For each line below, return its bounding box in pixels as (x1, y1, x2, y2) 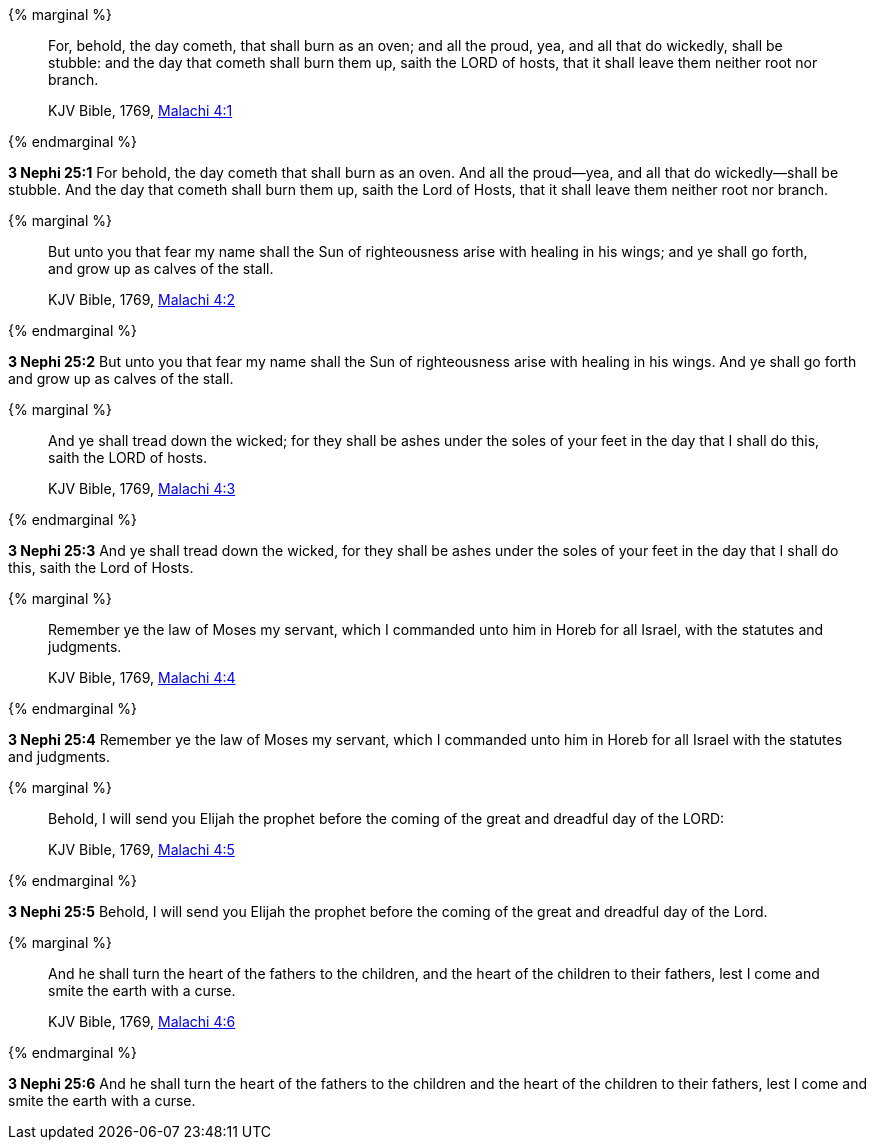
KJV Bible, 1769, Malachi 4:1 (48, 102, 233, 119)
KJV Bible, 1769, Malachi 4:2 (48, 291, 236, 308)
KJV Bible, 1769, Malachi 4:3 (48, 480, 236, 497)
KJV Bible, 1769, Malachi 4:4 (48, 669, 236, 686)
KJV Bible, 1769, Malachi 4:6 (48, 1013, 236, 1030)
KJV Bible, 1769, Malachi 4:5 (48, 841, 235, 858)
